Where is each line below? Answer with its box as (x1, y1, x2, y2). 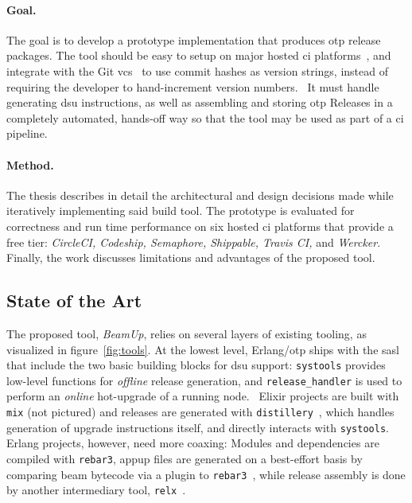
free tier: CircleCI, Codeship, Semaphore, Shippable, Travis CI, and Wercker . (6, 233, 381, 250)
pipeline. (6, 125, 48, 142)
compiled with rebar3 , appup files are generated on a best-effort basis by (6, 450, 363, 466)
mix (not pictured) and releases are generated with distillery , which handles (6, 404, 395, 420)
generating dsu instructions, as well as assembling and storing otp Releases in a (6, 94, 393, 111)
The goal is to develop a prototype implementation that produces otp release (6, 31, 381, 48)
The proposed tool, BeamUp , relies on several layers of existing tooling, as (6, 325, 367, 341)
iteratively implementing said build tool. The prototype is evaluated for (6, 202, 355, 219)
